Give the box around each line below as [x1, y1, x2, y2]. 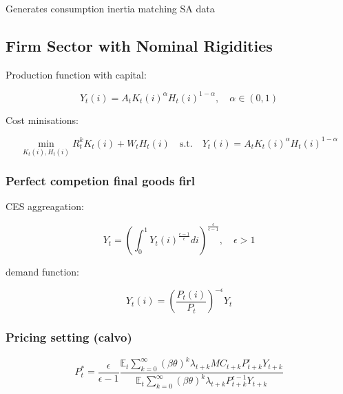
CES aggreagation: [6, 199, 84, 214]
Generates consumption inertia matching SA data [6, 1, 215, 15]
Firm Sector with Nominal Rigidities [6, 34, 273, 56]
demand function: [6, 265, 79, 279]
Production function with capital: [6, 67, 147, 81]
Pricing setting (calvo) [6, 329, 132, 346]
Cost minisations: [6, 112, 79, 127]
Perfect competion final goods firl [6, 172, 196, 189]
